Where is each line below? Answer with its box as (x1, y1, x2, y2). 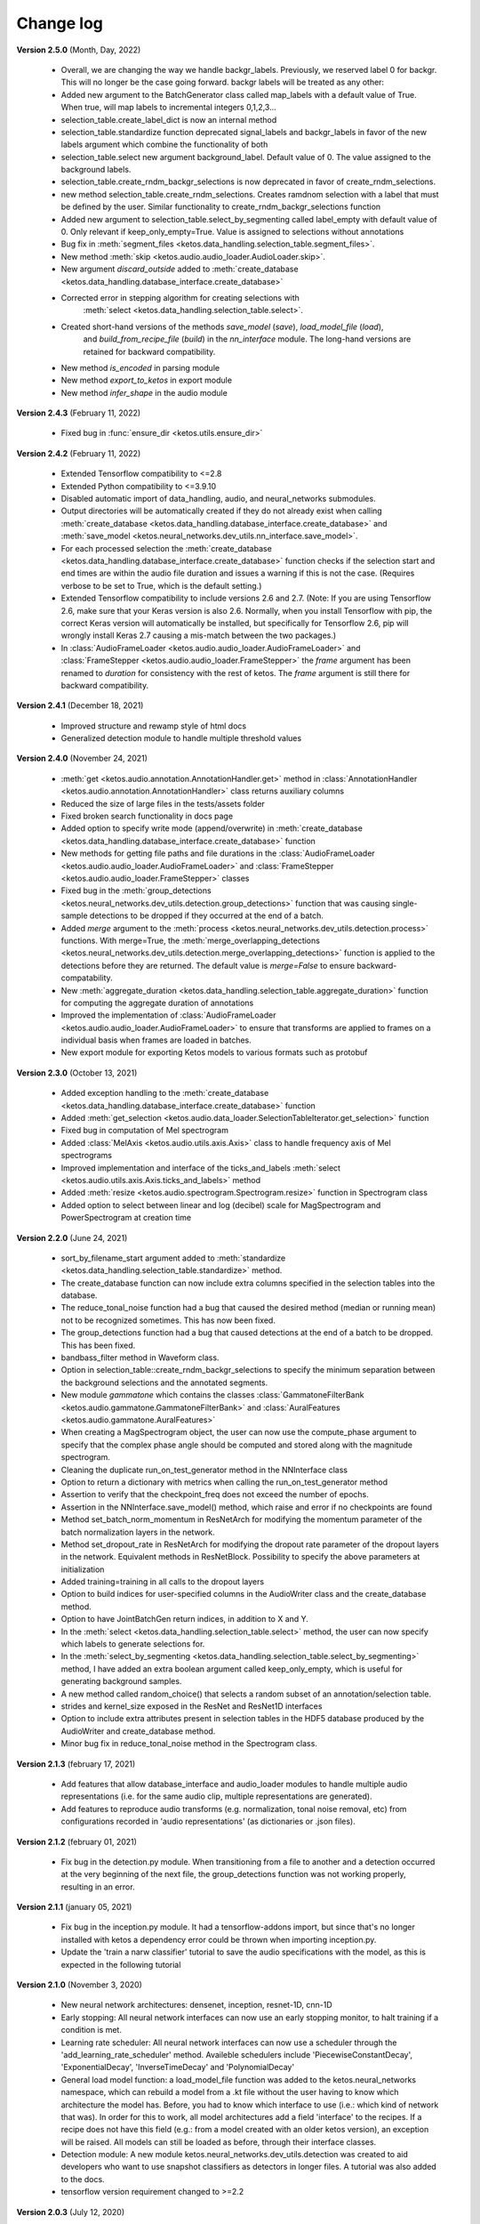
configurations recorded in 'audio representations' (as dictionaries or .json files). (60, 1816, 356, 1827)
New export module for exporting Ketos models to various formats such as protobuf (60, 1047, 368, 1058)
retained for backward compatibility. (83, 346, 216, 357)
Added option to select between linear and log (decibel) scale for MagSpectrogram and (60, 1199, 381, 1210)
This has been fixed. (60, 1340, 136, 1350)
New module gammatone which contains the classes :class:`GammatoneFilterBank (60, 1390, 364, 1400)
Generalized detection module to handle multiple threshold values (60, 733, 302, 744)
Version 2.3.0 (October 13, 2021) (16, 1068, 138, 1078)
